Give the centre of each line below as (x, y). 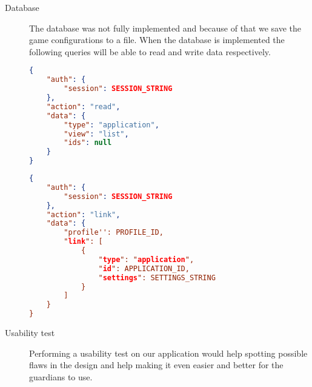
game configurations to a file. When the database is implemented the (157, 40)
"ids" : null (88, 143)
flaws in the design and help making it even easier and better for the (156, 365)
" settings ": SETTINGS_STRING (157, 278)
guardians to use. (61, 376)
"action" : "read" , (83, 106)
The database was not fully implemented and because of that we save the (165, 28)
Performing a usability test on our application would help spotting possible (168, 353)
